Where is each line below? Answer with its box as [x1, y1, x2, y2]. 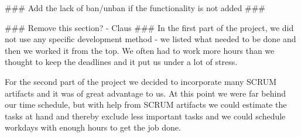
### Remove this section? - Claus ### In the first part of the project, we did [5, 21, 294, 33]
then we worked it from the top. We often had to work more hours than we [5, 44, 275, 56]
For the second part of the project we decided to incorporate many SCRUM [5, 75, 277, 87]
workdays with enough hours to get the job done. [5, 121, 181, 133]
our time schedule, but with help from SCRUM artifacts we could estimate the [5, 98, 287, 111]
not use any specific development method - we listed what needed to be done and [5, 33, 296, 45]
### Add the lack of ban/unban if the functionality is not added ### [5, 2, 265, 13]
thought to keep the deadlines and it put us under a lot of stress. [5, 56, 238, 68]
